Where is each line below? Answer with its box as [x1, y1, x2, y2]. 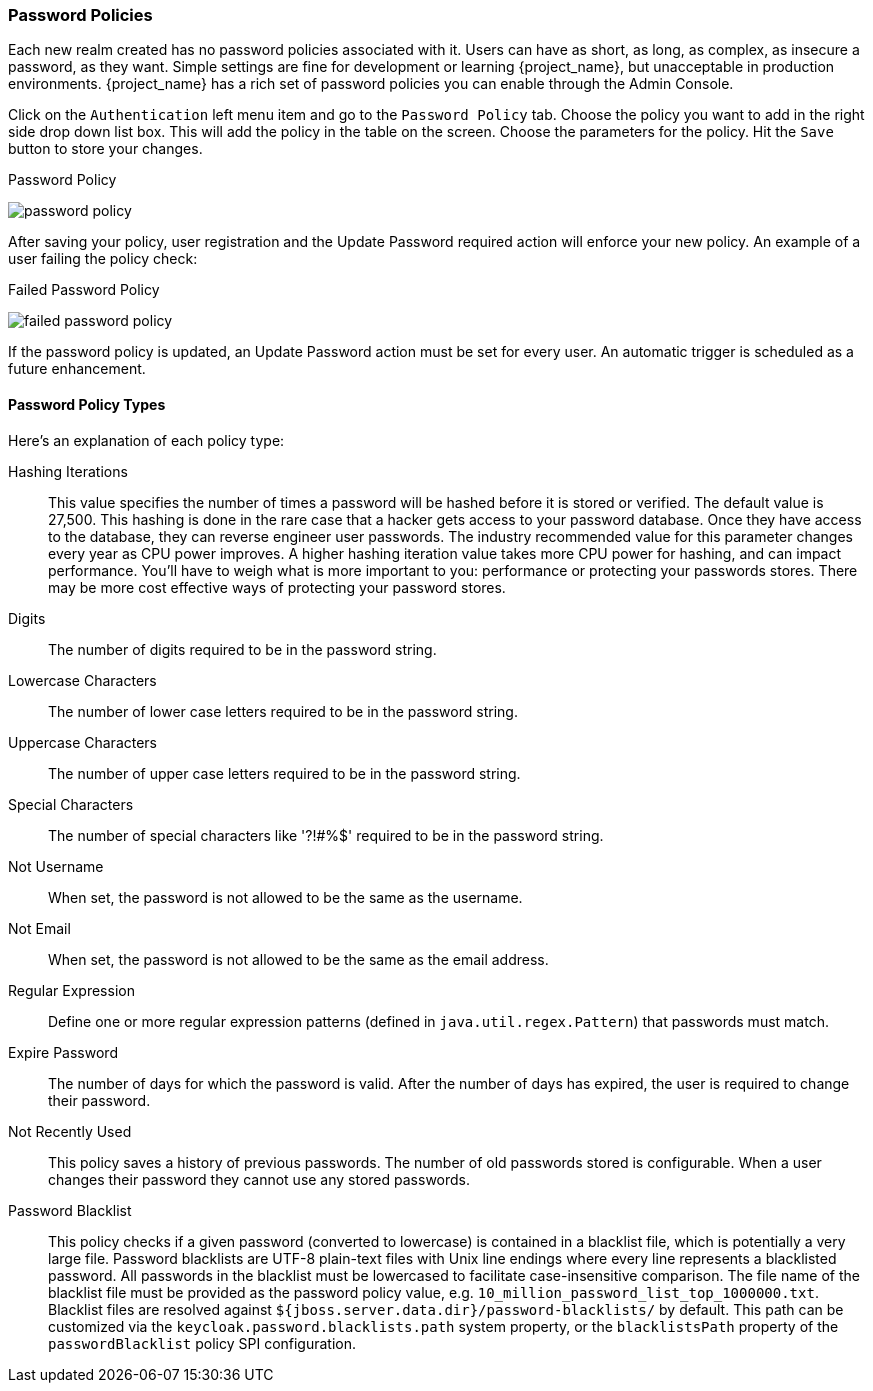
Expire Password [8, 1043, 118, 1061]
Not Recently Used [8, 1122, 132, 1140]
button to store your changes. [8, 140, 203, 158]
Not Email [8, 919, 71, 937]
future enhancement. [8, 360, 146, 378]
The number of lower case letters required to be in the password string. [48, 702, 518, 720]
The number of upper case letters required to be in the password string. [48, 764, 521, 782]
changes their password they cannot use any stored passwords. [48, 1170, 471, 1188]
